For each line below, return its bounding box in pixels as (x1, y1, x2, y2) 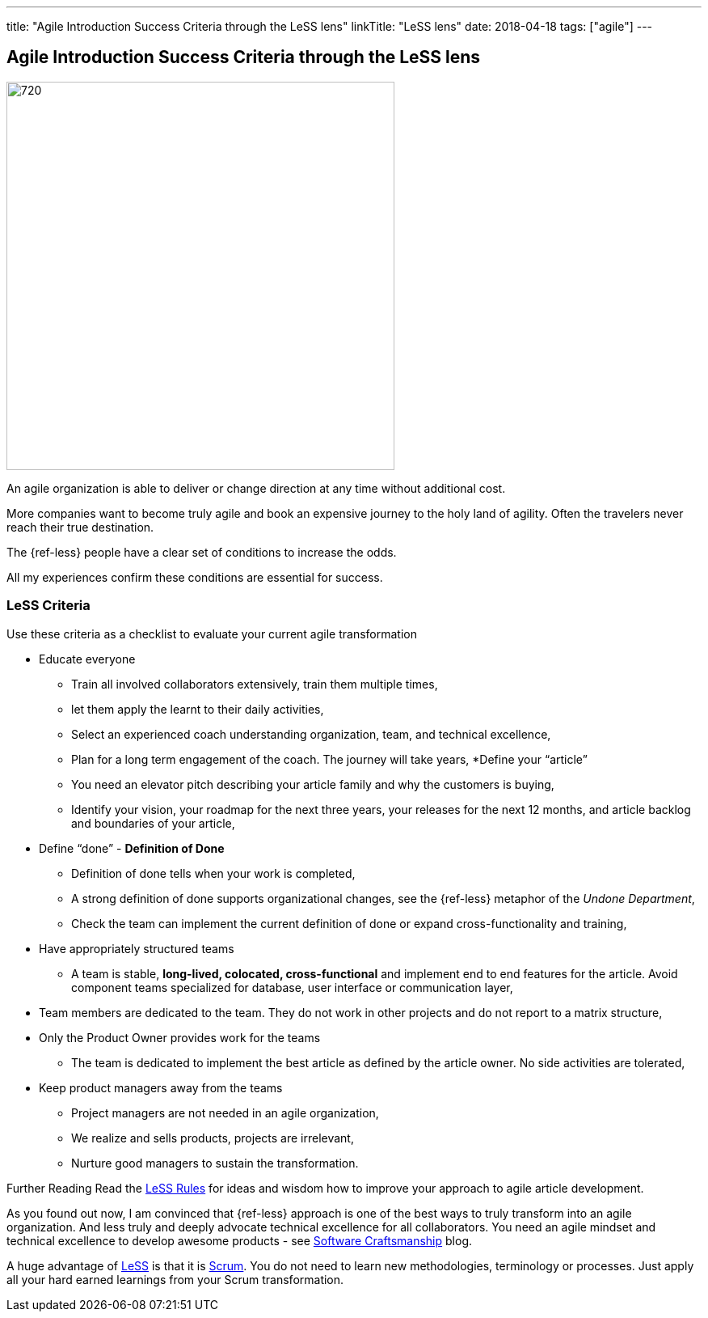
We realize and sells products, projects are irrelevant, (71, 1130, 354, 1145)
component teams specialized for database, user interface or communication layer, (71, 980, 513, 994)
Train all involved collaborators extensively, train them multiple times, (71, 676, 438, 691)
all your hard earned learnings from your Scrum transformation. (6, 1272, 344, 1286)
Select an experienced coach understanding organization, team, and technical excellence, (71, 727, 551, 741)
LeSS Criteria (6, 597, 91, 614)
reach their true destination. (6, 519, 154, 534)
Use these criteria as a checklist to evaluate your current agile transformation (6, 626, 417, 641)
